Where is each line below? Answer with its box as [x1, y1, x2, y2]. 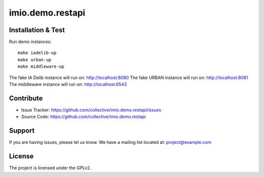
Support [9, 127, 35, 135]
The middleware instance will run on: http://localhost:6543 [9, 81, 127, 87]
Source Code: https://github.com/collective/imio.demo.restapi [21, 114, 146, 119]
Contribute [9, 94, 43, 102]
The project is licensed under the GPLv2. [9, 165, 91, 171]
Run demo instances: [9, 39, 52, 45]
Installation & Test [9, 26, 66, 34]
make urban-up [18, 57, 51, 62]
